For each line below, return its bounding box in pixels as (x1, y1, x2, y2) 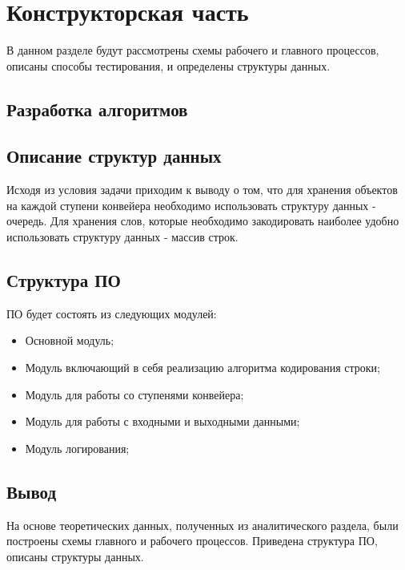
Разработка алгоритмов (6, 96, 188, 121)
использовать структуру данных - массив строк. (6, 228, 239, 245)
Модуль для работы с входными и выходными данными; (25, 413, 300, 430)
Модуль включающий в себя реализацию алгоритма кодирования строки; (25, 359, 380, 376)
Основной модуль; (25, 332, 114, 349)
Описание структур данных (6, 144, 222, 168)
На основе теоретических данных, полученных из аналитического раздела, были (6, 516, 399, 533)
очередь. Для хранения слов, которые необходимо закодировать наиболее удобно (6, 212, 399, 229)
